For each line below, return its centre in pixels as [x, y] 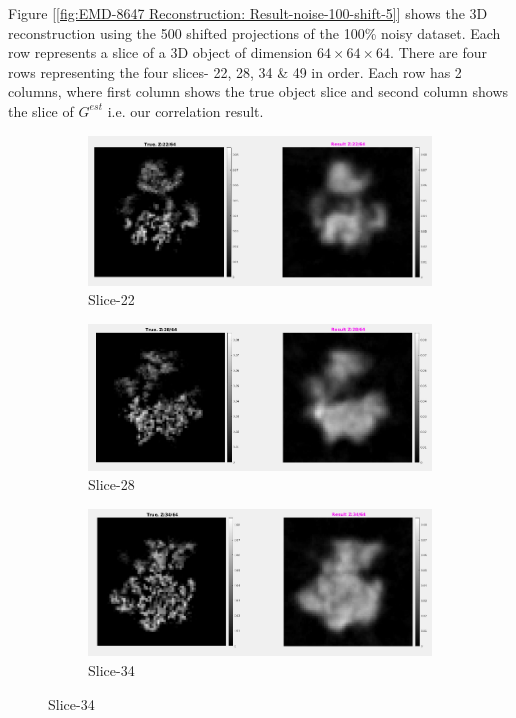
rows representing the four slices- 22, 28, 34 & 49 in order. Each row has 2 [235, 71]
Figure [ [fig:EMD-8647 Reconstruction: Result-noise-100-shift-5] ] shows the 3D [248, 13]
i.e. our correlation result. [185, 110]
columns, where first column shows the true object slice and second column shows [258, 91]
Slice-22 [111, 299]
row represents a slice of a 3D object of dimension [160, 52]
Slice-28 [111, 484]
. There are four [439, 52]
